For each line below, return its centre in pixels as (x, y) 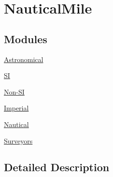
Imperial (16, 108)
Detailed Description (57, 167)
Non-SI (14, 91)
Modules (26, 39)
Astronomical (24, 59)
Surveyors (18, 140)
